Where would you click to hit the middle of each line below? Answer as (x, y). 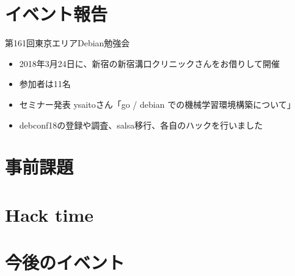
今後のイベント (65, 262)
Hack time (49, 214)
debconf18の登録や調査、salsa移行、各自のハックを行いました (141, 125)
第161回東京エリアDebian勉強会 (67, 43)
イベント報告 (56, 14)
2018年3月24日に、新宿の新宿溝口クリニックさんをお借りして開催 (149, 63)
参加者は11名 (45, 84)
